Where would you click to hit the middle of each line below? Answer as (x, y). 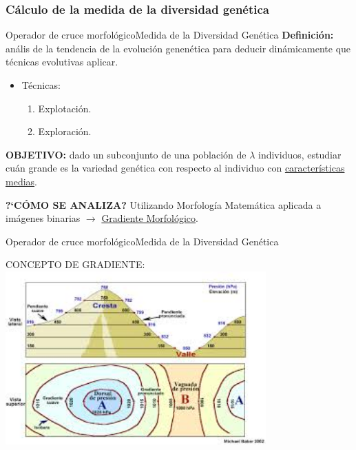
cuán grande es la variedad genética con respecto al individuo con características (175, 168)
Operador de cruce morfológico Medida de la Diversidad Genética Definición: (170, 35)
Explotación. (65, 108)
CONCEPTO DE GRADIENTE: (75, 264)
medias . (21, 181)
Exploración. (65, 131)
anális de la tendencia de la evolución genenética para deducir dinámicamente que (178, 48)
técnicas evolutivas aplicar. (62, 62)
